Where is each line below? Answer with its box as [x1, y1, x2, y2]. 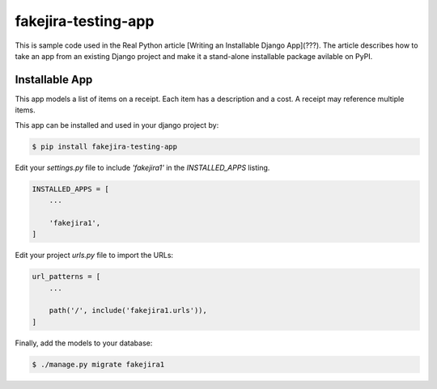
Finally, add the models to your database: [15, 338, 153, 348]
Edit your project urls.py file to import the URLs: [15, 251, 174, 260]
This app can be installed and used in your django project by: [15, 120, 219, 129]
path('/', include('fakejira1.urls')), [49, 306, 208, 315]
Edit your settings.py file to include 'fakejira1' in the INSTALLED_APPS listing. [15, 163, 270, 172]
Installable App [15, 73, 93, 87]
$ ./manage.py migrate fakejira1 [32, 360, 165, 369]
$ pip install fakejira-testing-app [32, 142, 178, 151]
